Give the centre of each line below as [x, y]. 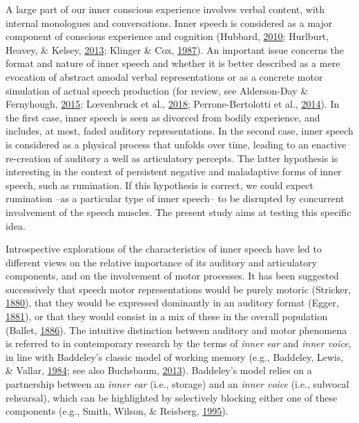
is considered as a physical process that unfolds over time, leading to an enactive [176, 144]
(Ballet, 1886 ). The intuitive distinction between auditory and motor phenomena [176, 329]
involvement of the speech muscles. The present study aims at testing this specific [178, 211]
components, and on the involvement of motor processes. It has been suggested [172, 276]
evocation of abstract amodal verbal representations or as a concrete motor [164, 76]
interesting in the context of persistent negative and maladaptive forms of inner [174, 171]
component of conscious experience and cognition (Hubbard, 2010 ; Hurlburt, [167, 36]
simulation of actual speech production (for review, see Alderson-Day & [157, 90]
